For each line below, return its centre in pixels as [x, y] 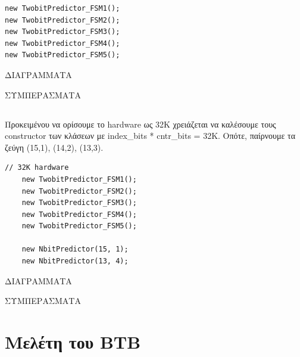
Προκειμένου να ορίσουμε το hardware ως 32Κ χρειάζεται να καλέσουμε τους [140, 124]
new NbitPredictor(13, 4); [75, 261]
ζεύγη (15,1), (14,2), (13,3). [54, 147]
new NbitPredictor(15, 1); [75, 249]
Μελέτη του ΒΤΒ [73, 342]
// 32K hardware [37, 168]
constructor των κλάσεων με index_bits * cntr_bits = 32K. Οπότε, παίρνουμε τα [150, 136]
